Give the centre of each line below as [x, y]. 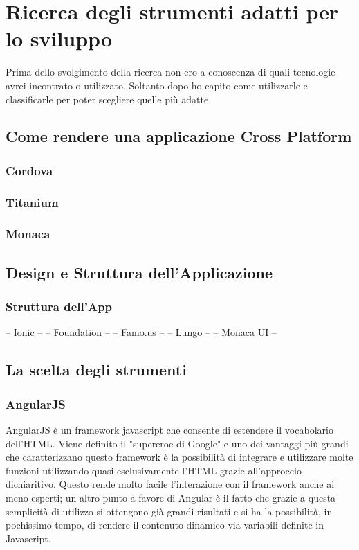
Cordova [29, 170]
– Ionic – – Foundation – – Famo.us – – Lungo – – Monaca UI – [141, 332]
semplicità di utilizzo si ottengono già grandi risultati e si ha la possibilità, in [169, 511]
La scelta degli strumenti [96, 370]
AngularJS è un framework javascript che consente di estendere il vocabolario [169, 429]
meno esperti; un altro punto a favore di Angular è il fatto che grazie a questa [171, 497]
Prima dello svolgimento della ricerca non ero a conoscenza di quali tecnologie [171, 72]
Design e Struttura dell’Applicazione [139, 272]
